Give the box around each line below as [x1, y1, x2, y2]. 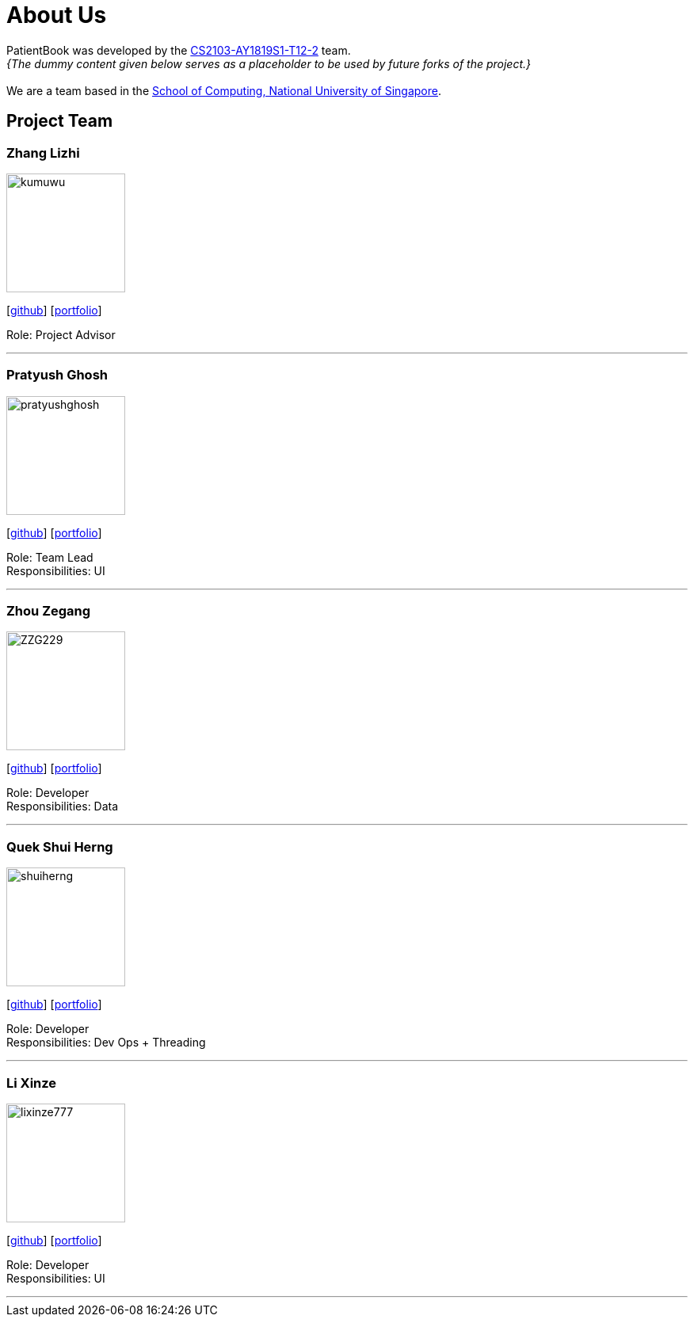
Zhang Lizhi [6, 144, 80, 161]
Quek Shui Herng [6, 838, 113, 855]
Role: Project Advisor [6, 327, 116, 341]
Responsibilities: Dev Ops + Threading [6, 1035, 206, 1050]
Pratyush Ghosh [6, 367, 108, 383]
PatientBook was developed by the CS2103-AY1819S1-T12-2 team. [6, 43, 351, 57]
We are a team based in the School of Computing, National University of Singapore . [6, 83, 442, 97]
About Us [6, 2, 107, 29]
